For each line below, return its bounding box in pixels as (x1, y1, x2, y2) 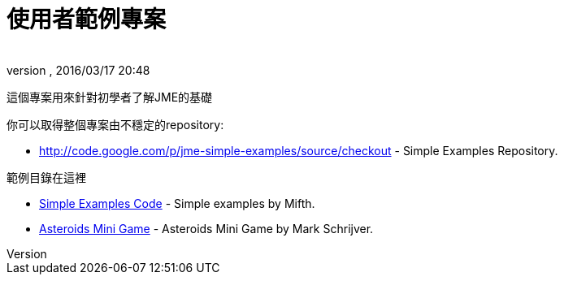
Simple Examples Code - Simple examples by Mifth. (39, 196, 315, 210)
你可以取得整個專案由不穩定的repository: (7, 117, 224, 132)
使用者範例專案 (7, 6, 167, 33)
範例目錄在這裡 (7, 170, 86, 184)
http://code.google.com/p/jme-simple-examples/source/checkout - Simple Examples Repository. (39, 143, 558, 158)
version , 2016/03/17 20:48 (7, 63, 150, 77)
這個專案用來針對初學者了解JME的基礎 (7, 89, 213, 104)
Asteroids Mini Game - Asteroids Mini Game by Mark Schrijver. (39, 221, 374, 236)
